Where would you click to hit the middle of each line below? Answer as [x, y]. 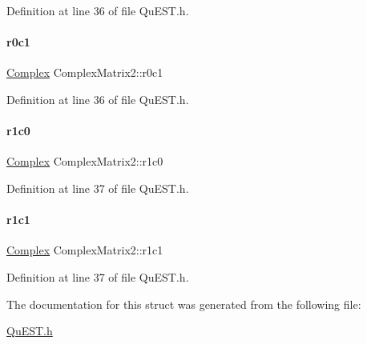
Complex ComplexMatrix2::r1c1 [85, 250]
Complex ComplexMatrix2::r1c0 [85, 161]
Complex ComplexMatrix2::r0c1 [85, 72]
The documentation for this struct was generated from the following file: [184, 304]
